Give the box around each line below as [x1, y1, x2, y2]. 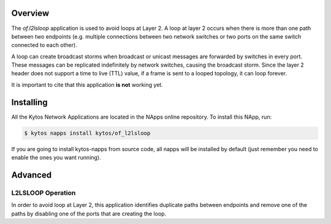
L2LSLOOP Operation [11, 189, 76, 197]
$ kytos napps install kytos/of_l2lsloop [24, 129, 151, 136]
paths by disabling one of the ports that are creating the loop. [11, 210, 167, 217]
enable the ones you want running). [11, 154, 101, 162]
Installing [11, 97, 48, 107]
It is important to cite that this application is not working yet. [11, 81, 164, 88]
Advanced [11, 170, 52, 180]
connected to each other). [11, 42, 78, 49]
